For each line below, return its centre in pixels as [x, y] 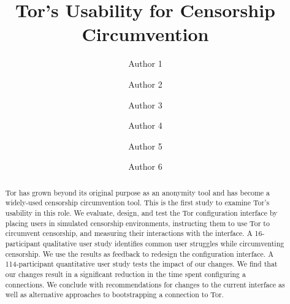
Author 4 [145, 125]
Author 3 [145, 104]
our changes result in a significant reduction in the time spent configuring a [125, 274]
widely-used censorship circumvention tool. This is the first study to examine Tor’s [137, 203]
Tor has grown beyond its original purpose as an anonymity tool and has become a [137, 192]
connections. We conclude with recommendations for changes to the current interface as [145, 284]
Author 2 [145, 84]
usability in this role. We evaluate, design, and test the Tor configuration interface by [141, 212]
